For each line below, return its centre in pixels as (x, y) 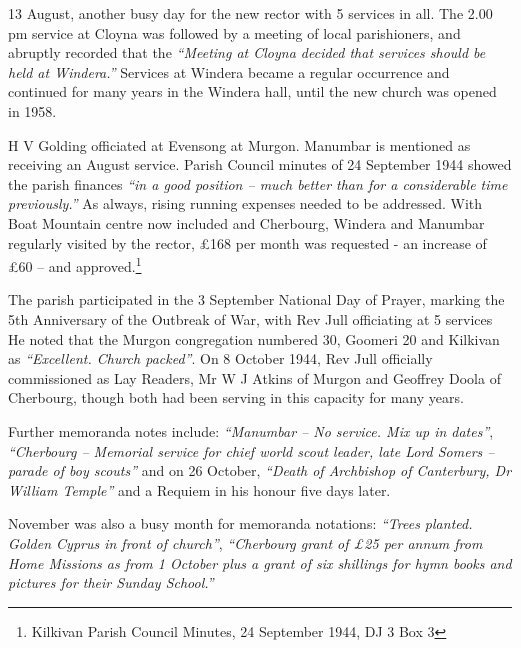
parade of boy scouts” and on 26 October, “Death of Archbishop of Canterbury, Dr (260, 470)
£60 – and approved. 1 (75, 264)
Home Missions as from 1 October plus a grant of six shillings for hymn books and (260, 562)
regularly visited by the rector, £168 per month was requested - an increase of (247, 242)
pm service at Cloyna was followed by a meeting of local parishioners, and (234, 32)
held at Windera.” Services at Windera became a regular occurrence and (229, 71)
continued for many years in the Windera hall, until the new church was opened (252, 91)
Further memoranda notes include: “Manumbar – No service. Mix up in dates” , (251, 430)
